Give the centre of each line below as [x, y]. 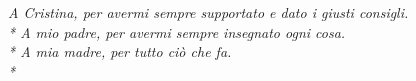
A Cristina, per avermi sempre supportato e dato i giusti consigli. [208, 12]
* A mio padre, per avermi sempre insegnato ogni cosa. [177, 31]
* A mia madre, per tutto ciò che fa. [120, 51]
